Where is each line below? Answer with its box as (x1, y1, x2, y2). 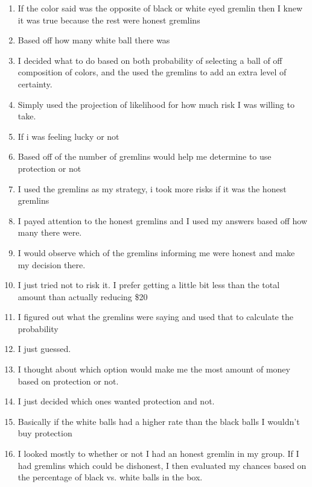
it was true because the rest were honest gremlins (18, 13, 200, 26)
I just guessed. (18, 342, 71, 355)
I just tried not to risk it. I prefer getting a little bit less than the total (18, 278, 280, 291)
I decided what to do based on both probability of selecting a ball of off (18, 54, 282, 66)
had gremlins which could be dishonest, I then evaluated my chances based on (18, 459, 307, 471)
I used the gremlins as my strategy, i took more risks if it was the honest (18, 182, 287, 195)
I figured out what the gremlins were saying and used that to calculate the (18, 310, 293, 323)
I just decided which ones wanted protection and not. (18, 395, 215, 407)
